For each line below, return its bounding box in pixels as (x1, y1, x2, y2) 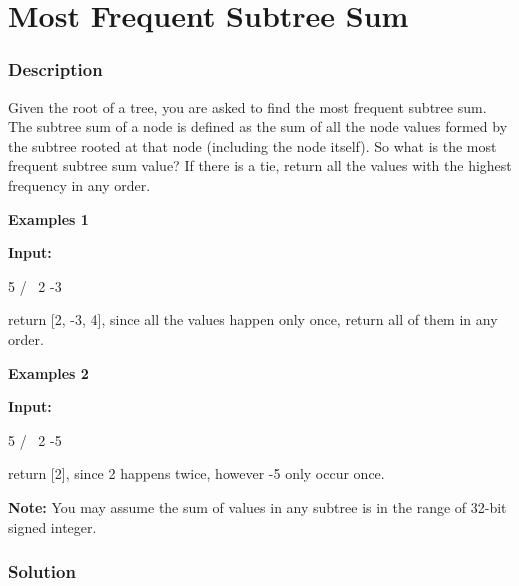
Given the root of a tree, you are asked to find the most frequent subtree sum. (8, 96, 487, 117)
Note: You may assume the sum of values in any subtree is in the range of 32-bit (8, 496, 507, 517)
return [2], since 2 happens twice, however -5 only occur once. (8, 463, 385, 484)
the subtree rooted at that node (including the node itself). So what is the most (8, 135, 497, 156)
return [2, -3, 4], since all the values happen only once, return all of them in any (8, 309, 498, 330)
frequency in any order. (8, 174, 151, 195)
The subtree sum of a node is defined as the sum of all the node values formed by (8, 116, 508, 137)
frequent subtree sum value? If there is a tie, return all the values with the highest (8, 155, 512, 176)
